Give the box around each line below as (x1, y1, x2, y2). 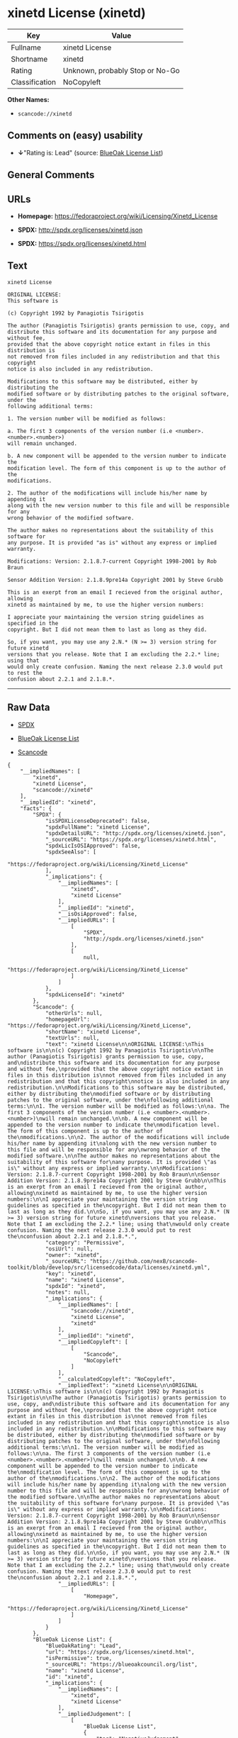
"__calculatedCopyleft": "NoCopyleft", (57, 1375, 176, 1383)
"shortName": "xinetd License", (45, 1028, 141, 1036)
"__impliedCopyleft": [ (57, 1338, 129, 1345)
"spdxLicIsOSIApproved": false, (45, 842, 141, 849)
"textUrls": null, (45, 1034, 100, 1041)
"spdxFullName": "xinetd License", (45, 824, 151, 831)
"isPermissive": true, (45, 1654, 113, 1661)
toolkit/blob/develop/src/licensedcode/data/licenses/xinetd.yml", (7, 1264, 211, 1271)
